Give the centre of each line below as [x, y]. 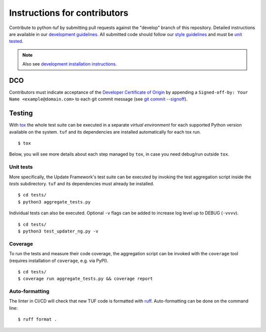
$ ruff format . [37, 319]
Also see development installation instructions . [70, 64]
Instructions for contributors [69, 13]
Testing [21, 113]
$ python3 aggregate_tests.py [54, 202]
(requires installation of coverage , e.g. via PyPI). [59, 261]
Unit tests [21, 167]
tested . [16, 41]
